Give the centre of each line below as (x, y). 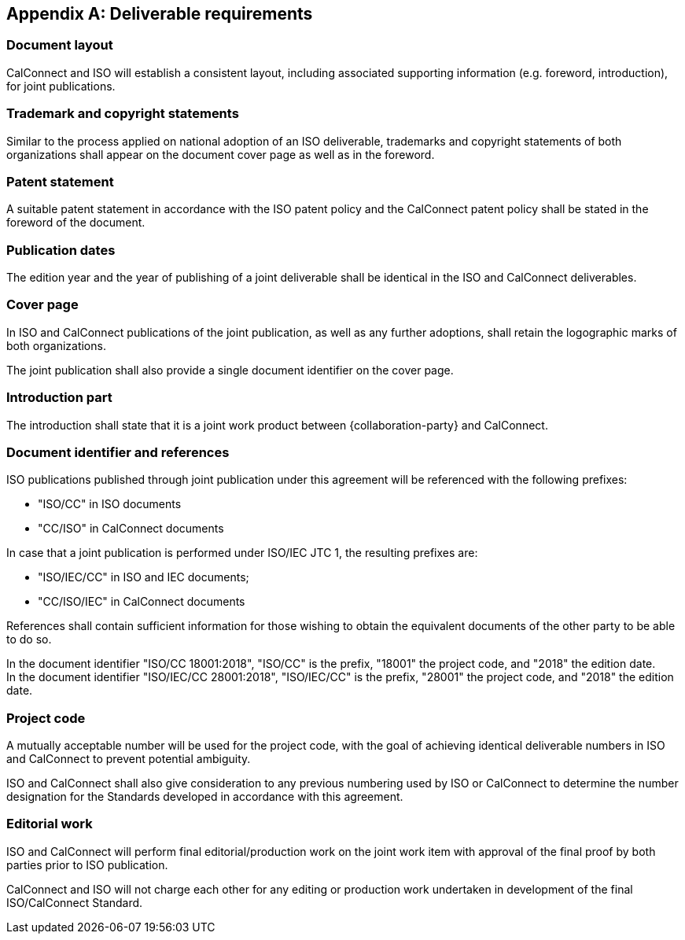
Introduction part (59, 398)
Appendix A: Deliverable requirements (160, 14)
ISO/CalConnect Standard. (75, 902)
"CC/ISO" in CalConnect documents (131, 529)
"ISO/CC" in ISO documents (110, 504)
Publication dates (61, 250)
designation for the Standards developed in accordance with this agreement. (205, 797)
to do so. (29, 640)
